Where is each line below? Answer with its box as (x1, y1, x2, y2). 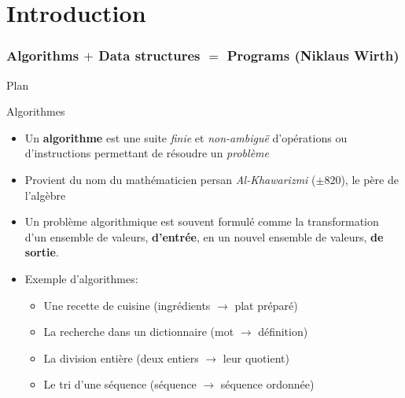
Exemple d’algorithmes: (24, 270, 138, 286)
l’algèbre (24, 186, 66, 203)
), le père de (341, 171, 399, 187)
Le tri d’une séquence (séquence (43, 376, 197, 392)
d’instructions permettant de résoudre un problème (24, 145, 269, 161)
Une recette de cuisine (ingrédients (43, 297, 211, 313)
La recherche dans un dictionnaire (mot (43, 323, 234, 340)
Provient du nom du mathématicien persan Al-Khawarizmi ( (24, 171, 316, 187)
